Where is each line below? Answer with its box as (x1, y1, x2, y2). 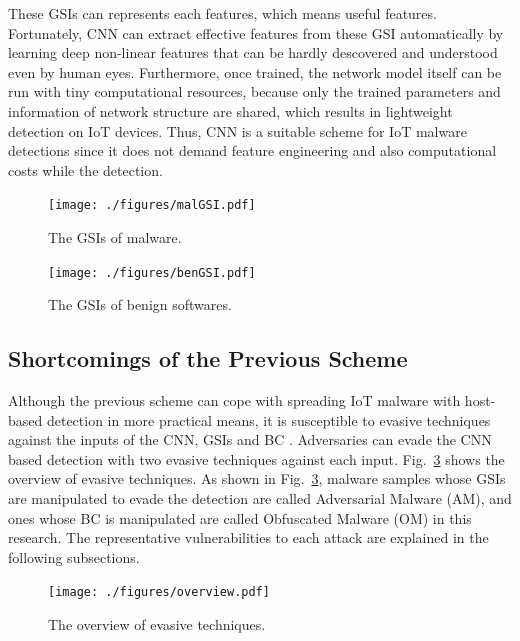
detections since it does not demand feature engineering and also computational (8, 140, 497, 161)
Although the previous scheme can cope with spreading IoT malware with (8, 390, 461, 411)
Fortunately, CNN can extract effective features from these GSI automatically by (8, 22, 504, 43)
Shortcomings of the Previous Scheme (8, 343, 408, 374)
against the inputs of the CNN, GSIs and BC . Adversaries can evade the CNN (8, 429, 492, 450)
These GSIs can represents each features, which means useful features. (8, 3, 437, 23)
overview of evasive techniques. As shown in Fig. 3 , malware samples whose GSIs (8, 468, 506, 489)
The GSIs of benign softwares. (48, 294, 232, 315)
